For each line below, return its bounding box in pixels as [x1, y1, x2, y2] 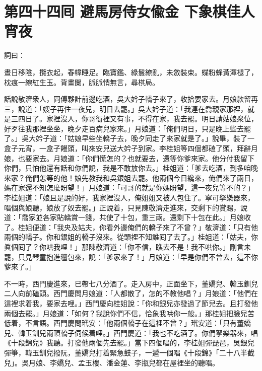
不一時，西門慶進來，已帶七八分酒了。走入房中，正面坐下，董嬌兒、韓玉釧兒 [4, 278, 258, 288]
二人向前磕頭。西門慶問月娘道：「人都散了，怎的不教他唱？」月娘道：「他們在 [4, 288, 258, 299]
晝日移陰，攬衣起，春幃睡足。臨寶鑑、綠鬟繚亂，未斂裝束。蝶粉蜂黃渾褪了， [4, 66, 258, 77]
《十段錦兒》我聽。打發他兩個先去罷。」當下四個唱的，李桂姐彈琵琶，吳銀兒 [4, 337, 254, 348]
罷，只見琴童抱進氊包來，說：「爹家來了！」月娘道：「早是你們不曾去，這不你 [4, 251, 258, 262]
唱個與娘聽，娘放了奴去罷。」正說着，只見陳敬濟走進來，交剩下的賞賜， [4, 202, 240, 212]
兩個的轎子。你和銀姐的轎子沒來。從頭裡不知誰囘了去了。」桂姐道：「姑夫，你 [4, 232, 258, 242]
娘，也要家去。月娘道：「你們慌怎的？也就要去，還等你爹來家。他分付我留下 [4, 153, 254, 163]
